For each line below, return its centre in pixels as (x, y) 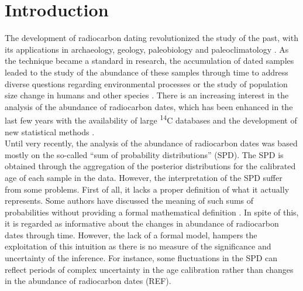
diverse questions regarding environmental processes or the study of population (146, 83)
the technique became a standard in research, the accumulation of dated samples (149, 61)
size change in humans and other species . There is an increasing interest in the (147, 95)
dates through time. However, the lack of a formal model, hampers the (131, 234)
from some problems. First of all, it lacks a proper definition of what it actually (147, 189)
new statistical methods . (50, 131)
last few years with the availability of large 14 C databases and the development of (151, 119)
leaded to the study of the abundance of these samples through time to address (147, 72)
